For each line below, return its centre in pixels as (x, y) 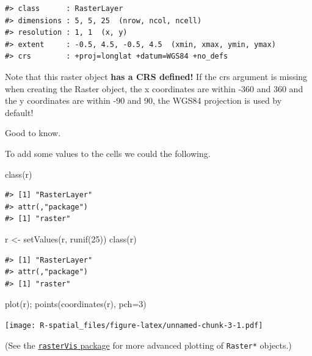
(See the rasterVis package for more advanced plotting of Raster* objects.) (148, 345)
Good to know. (33, 133)
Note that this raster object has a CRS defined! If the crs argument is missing (156, 76)
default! (19, 112)
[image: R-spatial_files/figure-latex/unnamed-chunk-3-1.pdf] (134, 325)
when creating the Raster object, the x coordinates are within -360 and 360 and (154, 88)
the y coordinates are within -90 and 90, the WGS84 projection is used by (143, 100)
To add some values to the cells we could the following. (108, 153)
